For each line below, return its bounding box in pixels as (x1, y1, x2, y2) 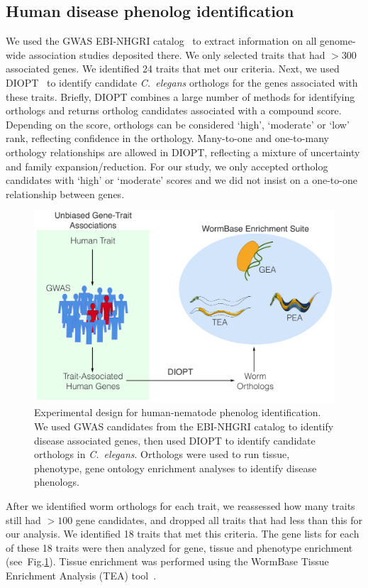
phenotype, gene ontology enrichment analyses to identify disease (34, 460, 317, 475)
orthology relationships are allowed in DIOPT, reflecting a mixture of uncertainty (6, 144, 360, 159)
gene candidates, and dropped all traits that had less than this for (75, 512, 363, 527)
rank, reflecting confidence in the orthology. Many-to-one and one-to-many (6, 131, 329, 146)
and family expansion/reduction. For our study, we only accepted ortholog (6, 158, 328, 173)
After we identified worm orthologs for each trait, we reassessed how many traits (6, 499, 355, 513)
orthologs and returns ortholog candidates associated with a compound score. (6, 103, 342, 118)
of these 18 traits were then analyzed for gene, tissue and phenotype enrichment (6, 540, 353, 555)
